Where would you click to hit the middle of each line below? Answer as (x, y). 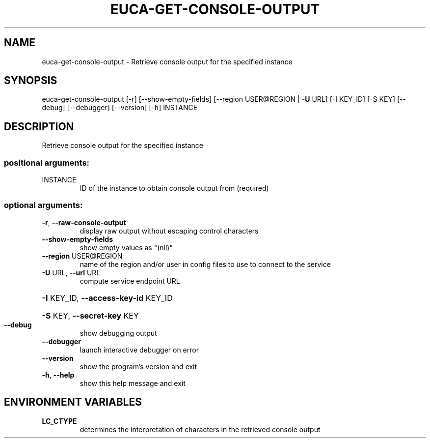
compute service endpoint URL (130, 281)
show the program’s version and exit (138, 366)
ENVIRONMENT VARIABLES (73, 402)
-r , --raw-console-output (84, 222)
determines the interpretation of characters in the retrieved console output (200, 429)
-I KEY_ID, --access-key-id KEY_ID (107, 298)
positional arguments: (47, 162)
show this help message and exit (133, 383)
